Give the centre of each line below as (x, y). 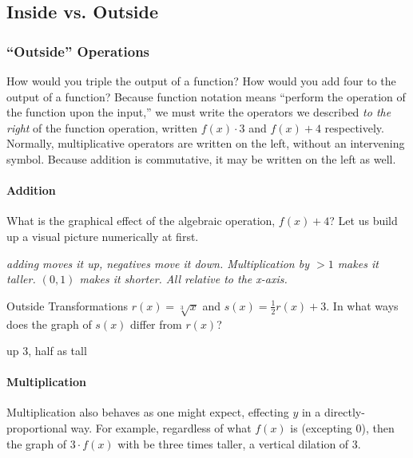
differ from (156, 324)
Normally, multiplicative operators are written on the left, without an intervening (206, 143)
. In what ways (362, 305)
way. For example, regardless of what (161, 428)
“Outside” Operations (78, 51)
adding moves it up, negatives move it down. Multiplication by (158, 263)
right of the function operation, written (102, 127)
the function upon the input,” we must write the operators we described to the (199, 112)
